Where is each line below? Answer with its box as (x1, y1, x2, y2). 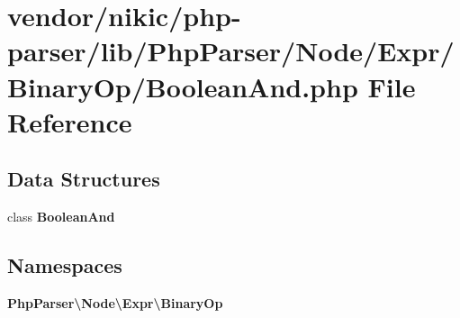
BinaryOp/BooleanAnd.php (7, 68, 358, 104)
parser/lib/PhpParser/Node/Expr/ (7, 32, 455, 69)
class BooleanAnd (7, 207, 115, 226)
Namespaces (7, 251, 122, 279)
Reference (7, 103, 132, 140)
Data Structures (7, 165, 160, 193)
